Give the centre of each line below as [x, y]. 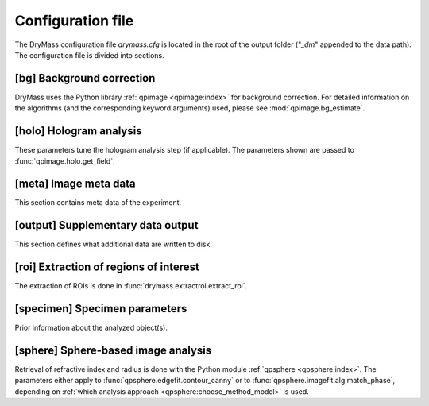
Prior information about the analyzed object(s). [91, 328]
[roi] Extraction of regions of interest [107, 267]
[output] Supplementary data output [106, 225]
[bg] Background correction [85, 78]
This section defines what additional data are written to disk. [113, 244]
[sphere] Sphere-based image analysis [113, 350]
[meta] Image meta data [75, 184]
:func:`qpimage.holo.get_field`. [65, 161]
